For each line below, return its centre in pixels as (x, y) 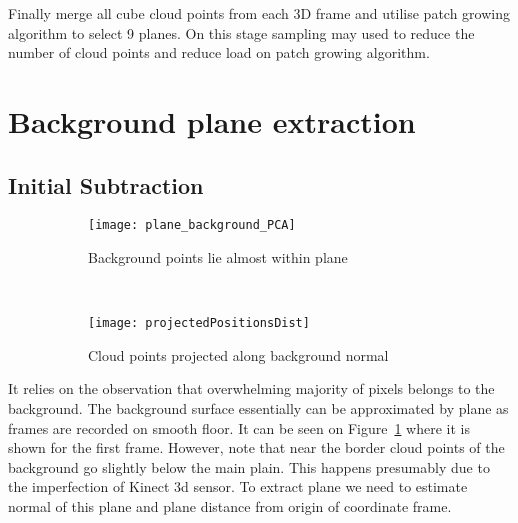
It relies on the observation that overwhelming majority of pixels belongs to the (251, 388)
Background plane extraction (212, 120)
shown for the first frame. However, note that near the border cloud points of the (256, 447)
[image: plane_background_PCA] (192, 225)
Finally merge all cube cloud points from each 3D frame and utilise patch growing (259, 13)
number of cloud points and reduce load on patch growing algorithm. (219, 52)
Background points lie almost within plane (218, 257)
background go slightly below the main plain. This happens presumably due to (249, 466)
